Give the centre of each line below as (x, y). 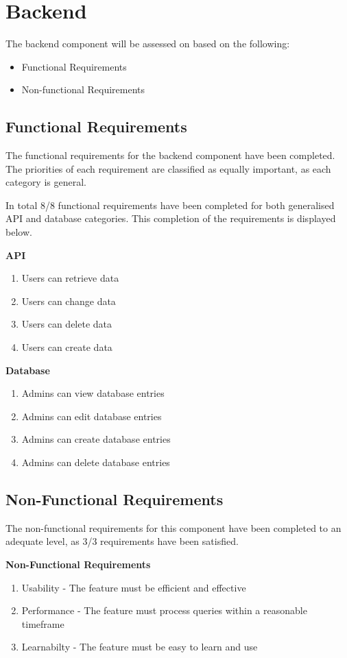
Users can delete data (67, 324)
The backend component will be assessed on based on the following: (148, 44)
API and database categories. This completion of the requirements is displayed (171, 218)
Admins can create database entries (96, 439)
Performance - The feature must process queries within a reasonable (164, 610)
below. (19, 232)
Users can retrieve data (70, 278)
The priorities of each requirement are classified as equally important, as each (168, 168)
